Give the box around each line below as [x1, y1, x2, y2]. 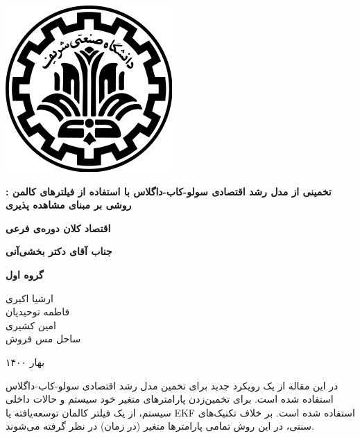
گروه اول [6, 267, 44, 281]
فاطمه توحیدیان [6, 304, 70, 319]
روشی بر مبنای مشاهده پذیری [6, 198, 132, 212]
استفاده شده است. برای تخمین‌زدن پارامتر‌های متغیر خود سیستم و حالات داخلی [6, 392, 334, 406]
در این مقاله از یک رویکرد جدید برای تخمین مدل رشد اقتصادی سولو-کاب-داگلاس [6, 378, 338, 392]
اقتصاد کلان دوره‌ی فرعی [6, 220, 111, 235]
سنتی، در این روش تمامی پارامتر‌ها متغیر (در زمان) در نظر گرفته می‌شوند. [6, 419, 315, 433]
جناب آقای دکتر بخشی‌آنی [6, 244, 112, 259]
